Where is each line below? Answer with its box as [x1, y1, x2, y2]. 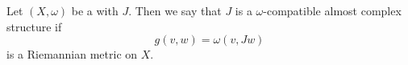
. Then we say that [128, 2, 222, 18]
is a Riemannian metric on [6, 46, 138, 63]
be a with [71, 2, 119, 18]
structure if [6, 18, 62, 35]
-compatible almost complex [263, 2, 402, 18]
